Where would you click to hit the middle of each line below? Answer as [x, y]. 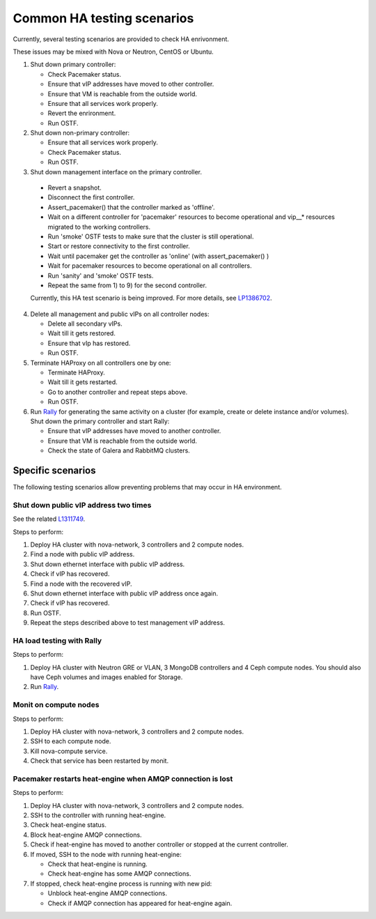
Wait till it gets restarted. [83, 382]
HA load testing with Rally [57, 640]
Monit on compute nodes [56, 705]
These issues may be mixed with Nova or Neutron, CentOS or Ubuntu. [113, 52]
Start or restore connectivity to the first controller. [119, 246]
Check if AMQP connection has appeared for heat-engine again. [140, 903]
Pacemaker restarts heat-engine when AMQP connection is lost [123, 779]
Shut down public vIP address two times [82, 505]
